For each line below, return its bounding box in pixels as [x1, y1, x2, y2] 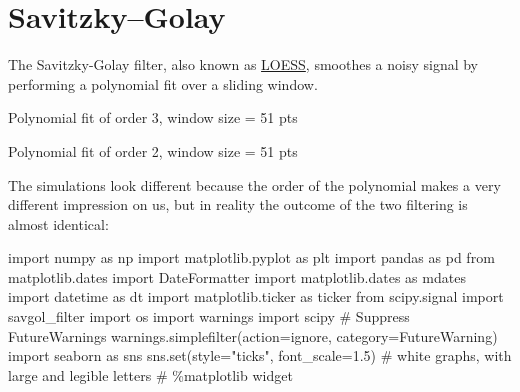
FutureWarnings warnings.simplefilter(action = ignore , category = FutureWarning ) [8, 325, 498, 346]
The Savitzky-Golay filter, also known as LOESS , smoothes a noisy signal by [8, 54, 479, 75]
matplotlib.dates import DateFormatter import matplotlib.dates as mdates [8, 266, 466, 287]
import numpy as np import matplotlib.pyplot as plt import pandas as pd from [8, 247, 495, 268]
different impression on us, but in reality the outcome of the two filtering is [8, 194, 468, 215]
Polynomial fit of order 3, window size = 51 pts [8, 107, 298, 128]
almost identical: [8, 213, 109, 234]
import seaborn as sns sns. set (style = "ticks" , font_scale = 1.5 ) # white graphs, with [8, 345, 512, 366]
